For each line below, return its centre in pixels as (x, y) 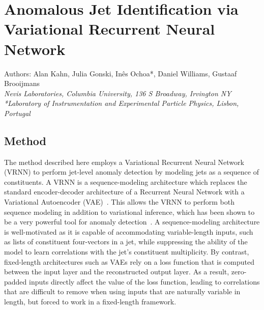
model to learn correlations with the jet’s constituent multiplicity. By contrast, (127, 252)
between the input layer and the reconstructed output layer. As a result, (117, 272)
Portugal (17, 113)
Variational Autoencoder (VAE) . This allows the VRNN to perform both (120, 202)
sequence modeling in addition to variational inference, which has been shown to (129, 212)
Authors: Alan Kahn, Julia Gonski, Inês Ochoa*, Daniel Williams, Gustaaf (121, 73)
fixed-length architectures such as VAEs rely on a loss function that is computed (129, 261)
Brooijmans (22, 83)
